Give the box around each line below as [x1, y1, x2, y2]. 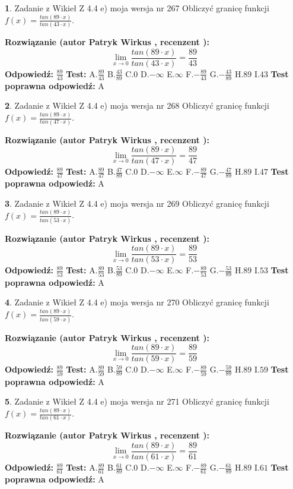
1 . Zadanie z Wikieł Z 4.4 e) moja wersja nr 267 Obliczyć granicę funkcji [5, 2, 269, 14]
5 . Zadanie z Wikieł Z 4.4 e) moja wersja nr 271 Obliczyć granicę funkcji [5, 395, 269, 408]
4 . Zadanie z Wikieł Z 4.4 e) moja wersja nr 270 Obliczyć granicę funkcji [5, 296, 269, 308]
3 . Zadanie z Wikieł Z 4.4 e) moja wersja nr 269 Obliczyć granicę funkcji [5, 197, 269, 209]
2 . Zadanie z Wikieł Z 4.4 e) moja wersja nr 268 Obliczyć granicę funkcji [5, 99, 269, 112]
